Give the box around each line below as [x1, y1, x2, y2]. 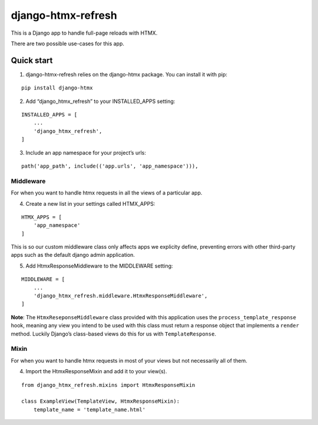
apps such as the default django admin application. [11, 252, 135, 259]
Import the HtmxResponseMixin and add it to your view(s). [25, 368, 167, 375]
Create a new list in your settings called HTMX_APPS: [25, 200, 155, 207]
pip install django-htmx [21, 85, 93, 91]
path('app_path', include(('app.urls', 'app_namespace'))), [21, 162, 198, 169]
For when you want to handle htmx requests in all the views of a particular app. [11, 189, 203, 196]
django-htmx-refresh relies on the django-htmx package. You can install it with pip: [25, 71, 228, 78]
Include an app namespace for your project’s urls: [25, 149, 147, 156]
